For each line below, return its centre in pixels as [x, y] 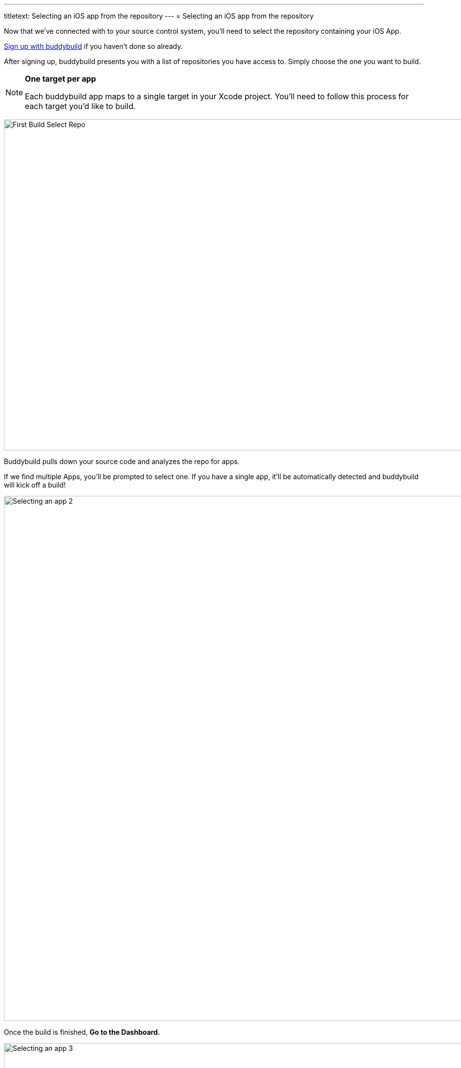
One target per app [61, 79]
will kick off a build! [35, 485]
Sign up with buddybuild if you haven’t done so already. [93, 46]
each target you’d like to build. [80, 106]
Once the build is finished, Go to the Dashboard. [82, 1032]
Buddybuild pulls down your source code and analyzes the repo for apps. [122, 461]
